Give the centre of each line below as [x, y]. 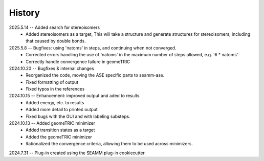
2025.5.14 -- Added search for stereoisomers [55, 27]
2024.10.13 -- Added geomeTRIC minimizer [52, 123]
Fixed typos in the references [55, 89]
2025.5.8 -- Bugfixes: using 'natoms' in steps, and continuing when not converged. [93, 48]
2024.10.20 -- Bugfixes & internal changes [52, 68]
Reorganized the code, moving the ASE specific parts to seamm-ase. [95, 75]
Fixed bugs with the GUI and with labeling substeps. [78, 116]
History [24, 13]
